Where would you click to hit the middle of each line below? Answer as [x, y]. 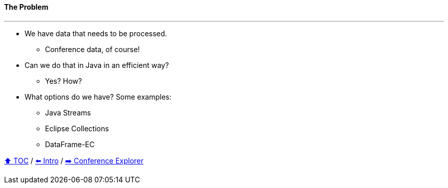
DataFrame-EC [70, 144]
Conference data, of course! [93, 49]
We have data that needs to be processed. [96, 33]
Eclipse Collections [77, 128]
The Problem [26, 7]
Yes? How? [64, 81]
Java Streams [68, 112]
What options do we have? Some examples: [98, 97]
